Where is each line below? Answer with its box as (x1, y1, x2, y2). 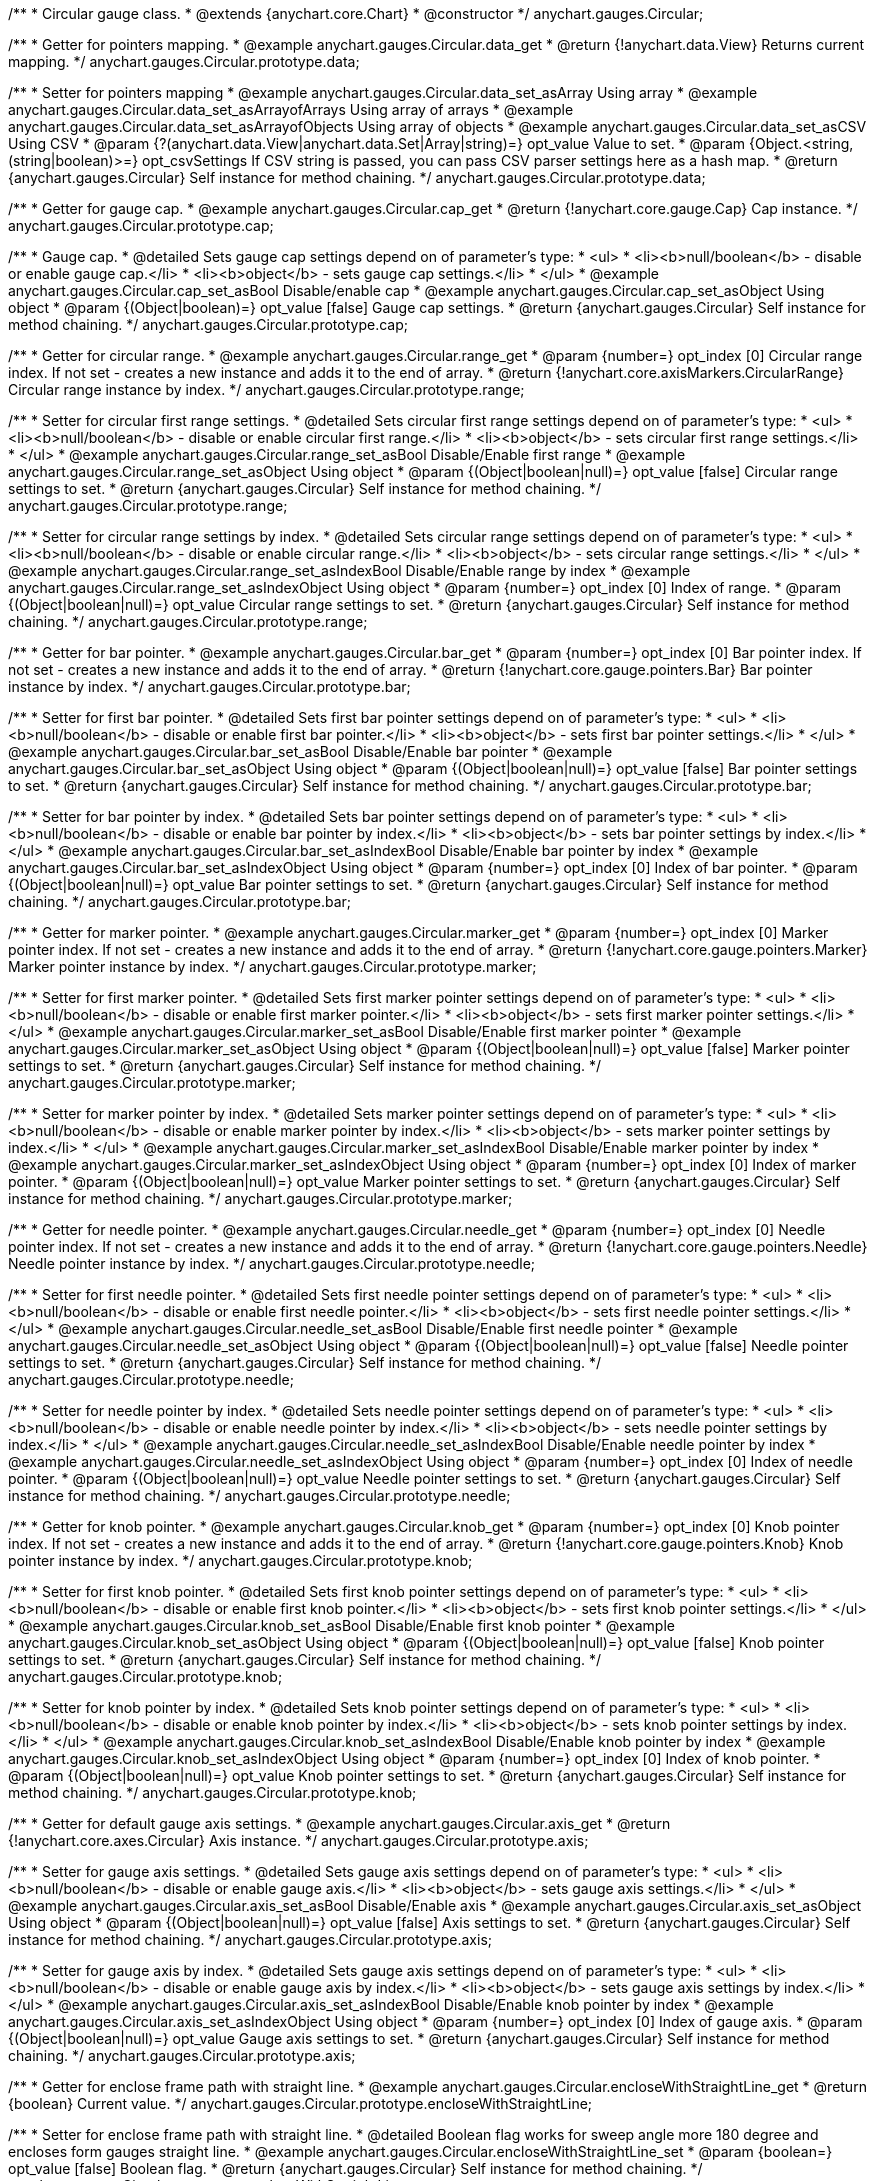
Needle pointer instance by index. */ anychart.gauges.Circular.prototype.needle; (8, 1255, 536, 1272)
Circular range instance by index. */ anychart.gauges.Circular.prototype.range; (8, 381, 525, 398)
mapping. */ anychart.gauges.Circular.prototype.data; (8, 53, 360, 70)
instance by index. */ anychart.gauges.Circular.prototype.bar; (8, 678, 411, 695)
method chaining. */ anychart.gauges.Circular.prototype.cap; (8, 316, 408, 333)
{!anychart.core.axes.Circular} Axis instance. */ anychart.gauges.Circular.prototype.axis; (8, 1832, 589, 1849)
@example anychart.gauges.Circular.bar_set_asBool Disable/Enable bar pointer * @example (8, 743, 613, 760)
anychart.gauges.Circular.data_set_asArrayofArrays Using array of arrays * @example (8, 101, 574, 118)
